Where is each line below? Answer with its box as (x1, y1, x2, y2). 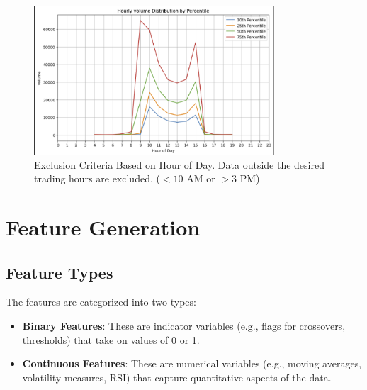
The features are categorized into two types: (6, 294, 196, 309)
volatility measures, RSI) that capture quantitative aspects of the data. (22, 369, 332, 384)
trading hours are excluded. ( (34, 171, 160, 186)
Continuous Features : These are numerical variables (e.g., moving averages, (22, 356, 362, 371)
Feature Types (6, 261, 113, 283)
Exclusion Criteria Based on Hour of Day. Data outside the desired (34, 157, 324, 172)
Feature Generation (6, 213, 201, 242)
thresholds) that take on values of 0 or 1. (22, 332, 200, 347)
